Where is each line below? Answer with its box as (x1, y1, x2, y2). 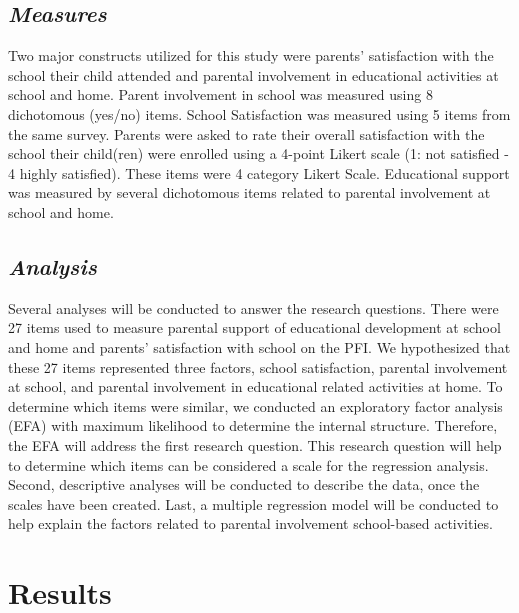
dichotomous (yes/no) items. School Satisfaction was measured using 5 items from (8, 103, 511, 124)
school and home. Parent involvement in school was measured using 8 (8, 84, 433, 105)
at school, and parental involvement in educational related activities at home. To (8, 376, 503, 397)
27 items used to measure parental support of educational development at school (8, 317, 501, 338)
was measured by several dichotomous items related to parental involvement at (8, 182, 491, 203)
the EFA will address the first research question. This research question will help (8, 434, 502, 455)
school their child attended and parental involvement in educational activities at (8, 64, 499, 85)
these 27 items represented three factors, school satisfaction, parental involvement (8, 356, 508, 377)
